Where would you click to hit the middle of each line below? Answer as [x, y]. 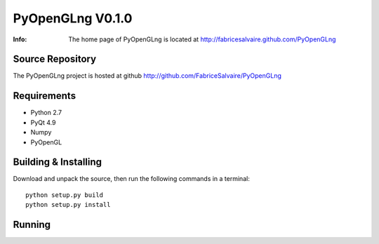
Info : [20, 39]
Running [32, 225]
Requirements [45, 96]
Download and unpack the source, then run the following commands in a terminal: [132, 179]
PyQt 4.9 [43, 122]
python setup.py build [65, 195]
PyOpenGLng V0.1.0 [73, 18]
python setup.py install [68, 205]
